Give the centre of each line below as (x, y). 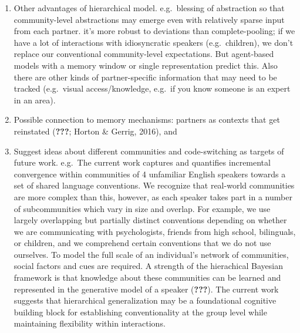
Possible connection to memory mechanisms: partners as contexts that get (147, 120)
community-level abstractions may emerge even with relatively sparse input (149, 19)
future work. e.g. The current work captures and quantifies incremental (142, 162)
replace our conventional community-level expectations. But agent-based (144, 54)
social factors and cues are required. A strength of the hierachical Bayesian (148, 266)
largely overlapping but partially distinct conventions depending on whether (150, 220)
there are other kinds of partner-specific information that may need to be (145, 77)
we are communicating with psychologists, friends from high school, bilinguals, (155, 231)
